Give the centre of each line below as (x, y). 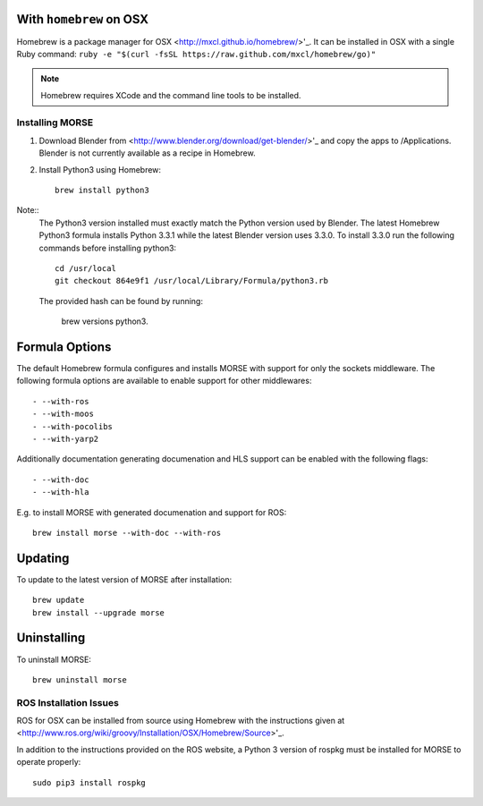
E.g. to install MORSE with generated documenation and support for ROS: (152, 512)
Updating (43, 558)
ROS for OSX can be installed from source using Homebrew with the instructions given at (181, 721)
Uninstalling (51, 638)
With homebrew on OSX (83, 19)
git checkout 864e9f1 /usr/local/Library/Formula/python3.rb (191, 281)
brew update (59, 600)
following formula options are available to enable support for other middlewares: (164, 381)
